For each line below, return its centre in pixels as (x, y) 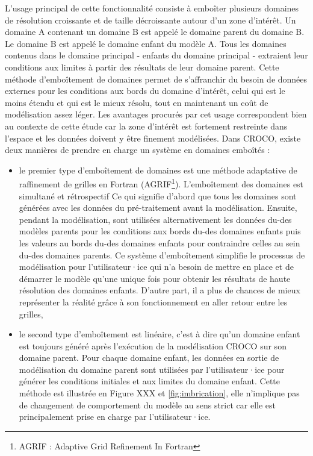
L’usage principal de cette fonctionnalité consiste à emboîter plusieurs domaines (152, 8)
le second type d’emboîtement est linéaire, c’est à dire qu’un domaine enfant (160, 334)
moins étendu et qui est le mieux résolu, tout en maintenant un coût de (137, 102)
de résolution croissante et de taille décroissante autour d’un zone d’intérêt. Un (150, 20)
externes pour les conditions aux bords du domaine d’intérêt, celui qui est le (145, 91)
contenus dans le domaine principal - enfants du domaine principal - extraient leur (156, 55)
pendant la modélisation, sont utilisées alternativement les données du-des (155, 219)
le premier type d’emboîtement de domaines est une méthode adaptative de (158, 170)
